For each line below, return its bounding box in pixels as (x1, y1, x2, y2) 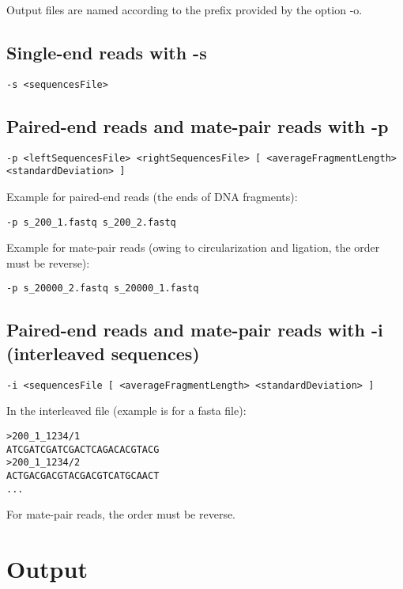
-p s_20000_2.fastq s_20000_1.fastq (6, 283, 199, 294)
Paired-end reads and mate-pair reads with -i (6, 317, 383, 342)
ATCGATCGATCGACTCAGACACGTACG (6, 443, 160, 455)
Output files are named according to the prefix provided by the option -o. (6, 2, 363, 17)
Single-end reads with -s (6, 40, 207, 64)
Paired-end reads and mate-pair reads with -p (6, 113, 389, 138)
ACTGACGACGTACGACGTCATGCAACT (6, 469, 160, 481)
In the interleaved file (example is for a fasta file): (6, 402, 247, 419)
